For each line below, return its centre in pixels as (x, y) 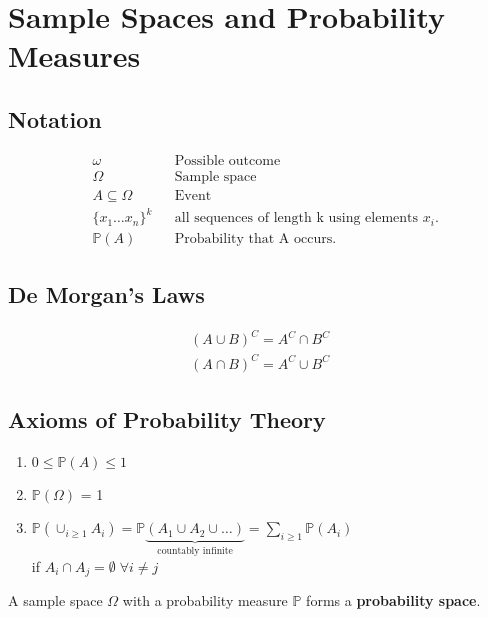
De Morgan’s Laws (106, 293)
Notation (55, 118)
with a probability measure (205, 600)
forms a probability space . (393, 600)
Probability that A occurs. (255, 239)
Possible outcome (227, 160)
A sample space (55, 600)
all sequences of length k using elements (296, 218)
